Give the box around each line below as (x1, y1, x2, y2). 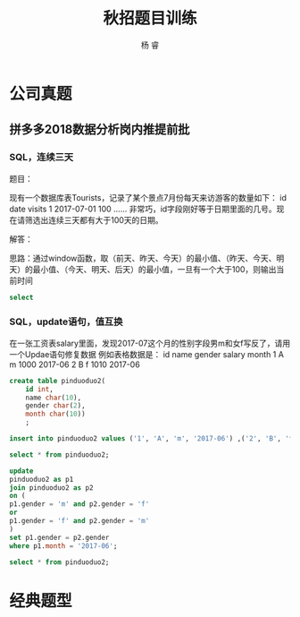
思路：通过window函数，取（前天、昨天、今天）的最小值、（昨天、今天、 (9, 253, 277, 263)
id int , (25, 384, 54, 394)
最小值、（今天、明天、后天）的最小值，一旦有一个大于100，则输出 (32, 263, 277, 274)
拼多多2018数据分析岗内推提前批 (9, 122, 190, 137)
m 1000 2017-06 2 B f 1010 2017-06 (9, 359, 140, 370)
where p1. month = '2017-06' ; (9, 541, 118, 551)
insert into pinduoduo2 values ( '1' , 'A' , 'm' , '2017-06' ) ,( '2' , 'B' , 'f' (9, 434, 297, 443)
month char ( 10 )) (25, 409, 87, 419)
